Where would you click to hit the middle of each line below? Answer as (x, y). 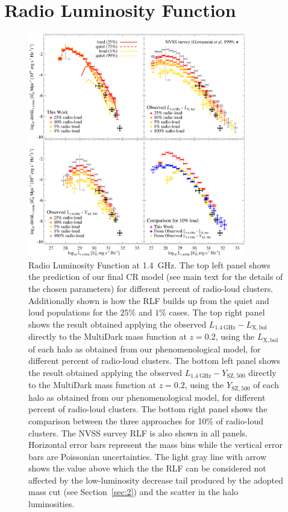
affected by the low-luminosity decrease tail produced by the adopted (156, 480)
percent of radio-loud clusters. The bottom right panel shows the (148, 409)
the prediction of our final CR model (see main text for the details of (156, 277)
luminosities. (52, 504)
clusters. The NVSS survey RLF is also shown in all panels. (138, 433)
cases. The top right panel (217, 312)
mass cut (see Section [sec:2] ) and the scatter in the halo (133, 492)
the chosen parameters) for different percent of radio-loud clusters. (151, 288)
